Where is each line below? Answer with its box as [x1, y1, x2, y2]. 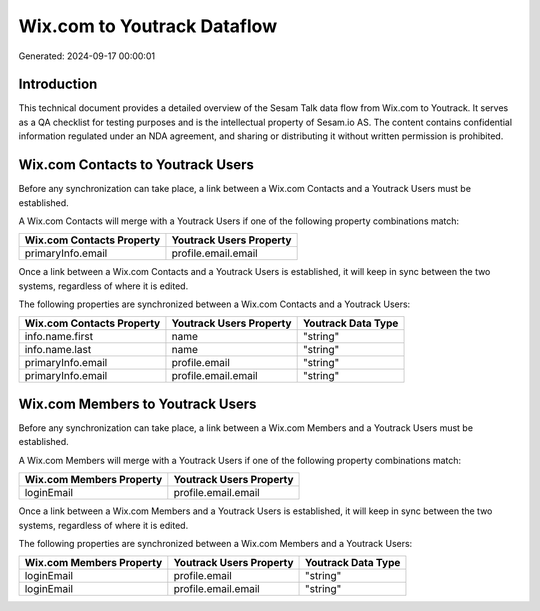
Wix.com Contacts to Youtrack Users [18, 156, 255, 174]
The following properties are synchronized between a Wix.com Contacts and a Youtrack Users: [18, 298, 411, 310]
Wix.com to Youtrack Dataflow [18, 15, 278, 37]
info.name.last [24, 343, 92, 357]
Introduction [18, 76, 98, 93]
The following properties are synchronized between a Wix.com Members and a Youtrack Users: [18, 537, 413, 549]
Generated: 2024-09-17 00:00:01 [18, 50, 155, 62]
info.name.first [24, 330, 94, 344]
